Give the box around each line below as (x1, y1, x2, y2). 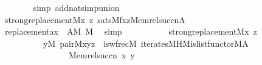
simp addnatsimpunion (33, 1, 120, 13)
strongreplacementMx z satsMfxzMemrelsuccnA (4, 13, 185, 26)
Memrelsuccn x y (68, 49, 135, 61)
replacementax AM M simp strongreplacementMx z (4, 25, 257, 38)
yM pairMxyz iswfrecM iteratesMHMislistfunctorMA (43, 36, 249, 49)
